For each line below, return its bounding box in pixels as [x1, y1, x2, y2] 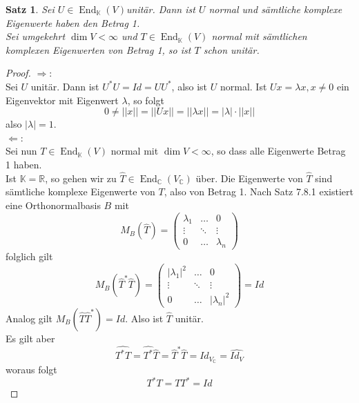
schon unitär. [203, 42, 260, 57]
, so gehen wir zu [45, 170, 117, 185]
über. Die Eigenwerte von [195, 170, 303, 185]
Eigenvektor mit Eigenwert [6, 92, 119, 107]
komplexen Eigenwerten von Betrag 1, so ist [6, 42, 191, 57]
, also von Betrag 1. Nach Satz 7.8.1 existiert [164, 184, 353, 199]
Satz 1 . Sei [6, 2, 55, 16]
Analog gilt [6, 311, 53, 326]
